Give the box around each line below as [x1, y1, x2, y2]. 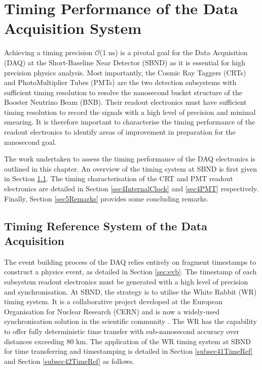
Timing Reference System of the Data [4, 218, 207, 233]
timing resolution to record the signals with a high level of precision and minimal [4, 106, 256, 117]
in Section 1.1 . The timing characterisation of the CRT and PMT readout [4, 173, 233, 184]
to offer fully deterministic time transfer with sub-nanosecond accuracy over [4, 325, 240, 336]
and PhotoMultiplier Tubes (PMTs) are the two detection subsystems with [4, 77, 237, 88]
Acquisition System [4, 18, 142, 38]
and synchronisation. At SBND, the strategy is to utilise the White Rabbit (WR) [4, 286, 257, 297]
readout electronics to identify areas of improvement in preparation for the [4, 127, 236, 137]
